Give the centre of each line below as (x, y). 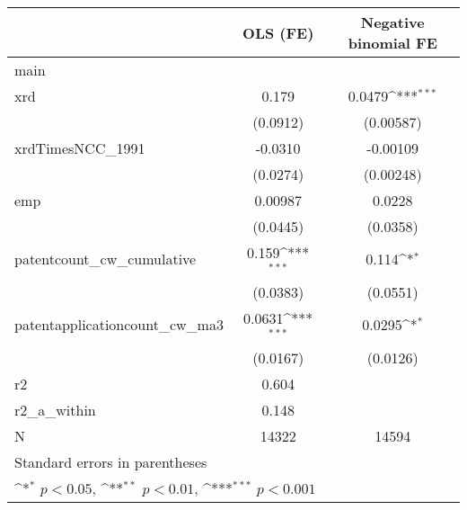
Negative (392, 22)
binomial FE (392, 43)
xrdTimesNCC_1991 (80, 148)
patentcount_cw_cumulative (106, 259)
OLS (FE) (278, 32)
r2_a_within (55, 409)
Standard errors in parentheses (111, 461)
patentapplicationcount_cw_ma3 (119, 325)
